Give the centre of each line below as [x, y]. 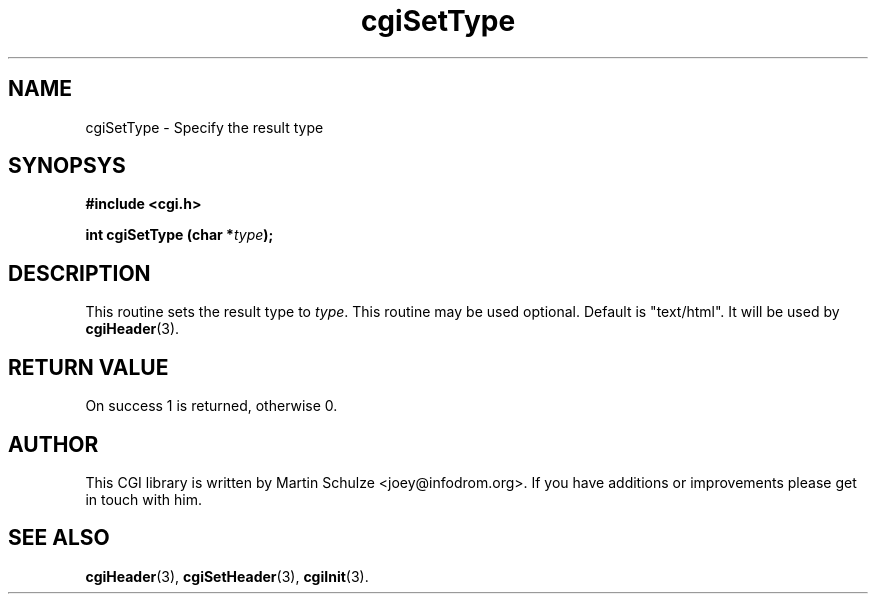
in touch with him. [143, 499]
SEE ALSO [59, 538]
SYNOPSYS [67, 166]
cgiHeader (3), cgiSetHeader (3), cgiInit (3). [227, 576]
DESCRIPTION [79, 273]
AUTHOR [53, 444]
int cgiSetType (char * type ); [179, 235]
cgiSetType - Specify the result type [204, 127]
